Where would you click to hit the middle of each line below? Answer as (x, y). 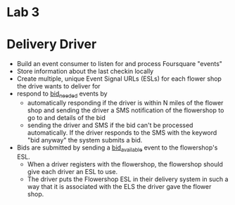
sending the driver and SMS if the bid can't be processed (110, 125)
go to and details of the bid (66, 117)
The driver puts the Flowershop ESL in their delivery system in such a (128, 179)
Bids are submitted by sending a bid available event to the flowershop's (117, 148)
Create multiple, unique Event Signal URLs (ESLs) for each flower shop (119, 79)
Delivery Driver (52, 45)
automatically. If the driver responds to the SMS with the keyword (122, 132)
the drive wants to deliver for (58, 86)
